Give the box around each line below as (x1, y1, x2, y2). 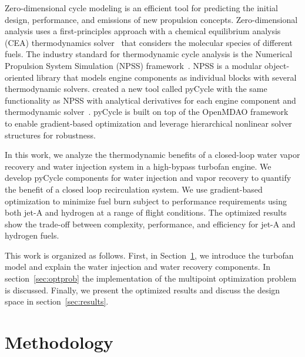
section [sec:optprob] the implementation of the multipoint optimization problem (5, 272, 297, 285)
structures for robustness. (5, 128, 96, 141)
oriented (5, 71, 34, 83)
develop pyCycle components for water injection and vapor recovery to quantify (5, 171, 291, 184)
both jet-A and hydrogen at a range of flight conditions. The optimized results (5, 206, 287, 219)
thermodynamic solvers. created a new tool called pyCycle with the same (5, 82, 267, 95)
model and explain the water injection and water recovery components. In (5, 260, 271, 273)
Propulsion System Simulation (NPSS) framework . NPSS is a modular (5, 59, 262, 71)
